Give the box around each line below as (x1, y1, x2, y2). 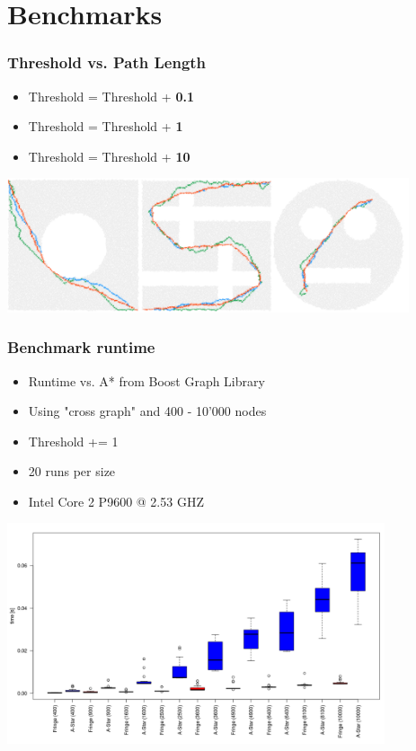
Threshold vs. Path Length (7, 51, 207, 74)
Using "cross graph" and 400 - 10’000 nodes (28, 402, 267, 420)
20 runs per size (28, 462, 116, 481)
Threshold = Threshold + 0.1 (28, 86, 194, 105)
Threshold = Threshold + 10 (28, 146, 190, 165)
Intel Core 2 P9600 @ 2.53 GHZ (28, 491, 204, 510)
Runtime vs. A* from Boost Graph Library (28, 371, 265, 390)
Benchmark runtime (7, 336, 155, 358)
